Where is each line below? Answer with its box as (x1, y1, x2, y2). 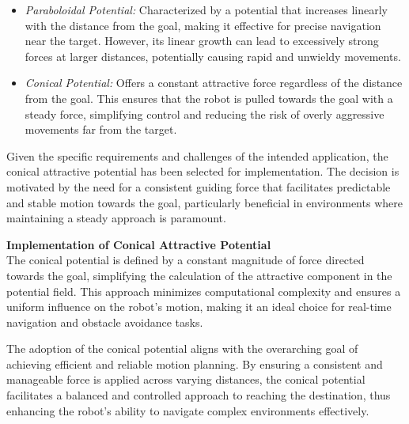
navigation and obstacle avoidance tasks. (6, 313, 203, 330)
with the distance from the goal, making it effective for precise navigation (25, 17, 381, 33)
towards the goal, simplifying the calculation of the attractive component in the (6, 267, 392, 283)
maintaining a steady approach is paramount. (6, 210, 226, 226)
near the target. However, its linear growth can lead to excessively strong (25, 32, 379, 49)
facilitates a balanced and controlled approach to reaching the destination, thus (6, 387, 391, 403)
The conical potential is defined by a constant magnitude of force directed (6, 252, 365, 268)
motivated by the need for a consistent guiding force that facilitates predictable (6, 178, 391, 195)
